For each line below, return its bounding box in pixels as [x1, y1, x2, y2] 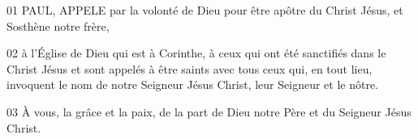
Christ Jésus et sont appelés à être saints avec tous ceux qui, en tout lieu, [6, 60, 373, 77]
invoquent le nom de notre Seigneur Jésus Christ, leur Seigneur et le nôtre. [6, 76, 378, 93]
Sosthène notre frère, [6, 17, 110, 34]
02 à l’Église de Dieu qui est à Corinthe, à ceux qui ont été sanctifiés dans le [6, 44, 386, 61]
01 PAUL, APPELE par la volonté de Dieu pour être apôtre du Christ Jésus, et [6, 2, 403, 18]
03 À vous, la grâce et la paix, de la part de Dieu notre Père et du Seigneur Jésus [6, 103, 412, 120]
